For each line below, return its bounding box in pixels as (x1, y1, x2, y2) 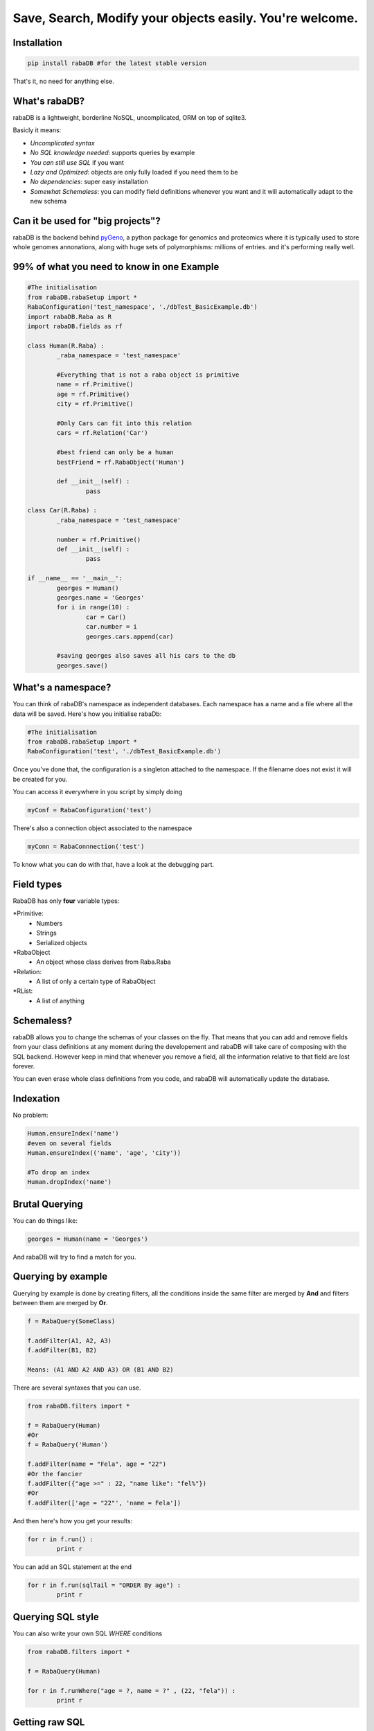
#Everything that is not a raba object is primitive (56, 370, 240, 379)
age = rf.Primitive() (56, 390, 130, 398)
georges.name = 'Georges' (56, 593, 145, 602)
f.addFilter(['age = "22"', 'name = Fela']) (27, 1499, 181, 1507)
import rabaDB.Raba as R (27, 312, 112, 321)
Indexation (12, 1093, 60, 1104)
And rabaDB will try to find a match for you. (12, 1253, 136, 1261)
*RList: (12, 987, 33, 995)
